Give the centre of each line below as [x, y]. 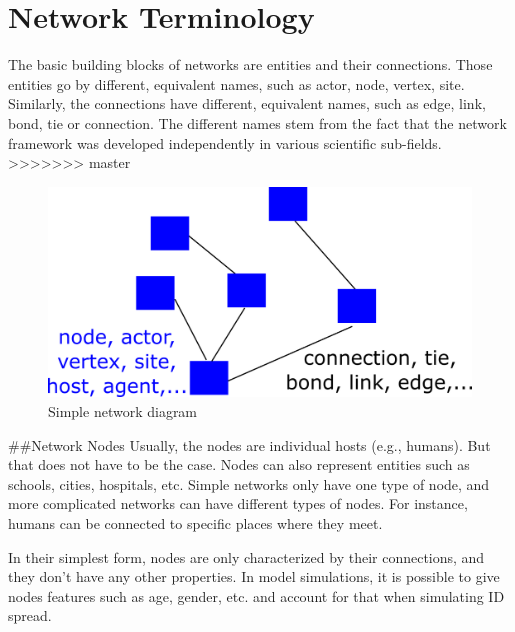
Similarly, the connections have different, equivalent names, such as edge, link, [247, 103]
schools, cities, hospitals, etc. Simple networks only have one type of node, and [249, 483]
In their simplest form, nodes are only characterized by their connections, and [246, 556]
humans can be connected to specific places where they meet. [195, 523]
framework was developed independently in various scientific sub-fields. [225, 142]
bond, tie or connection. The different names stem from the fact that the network [257, 122]
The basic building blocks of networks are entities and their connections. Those [250, 64]
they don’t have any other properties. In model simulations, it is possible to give [254, 576]
